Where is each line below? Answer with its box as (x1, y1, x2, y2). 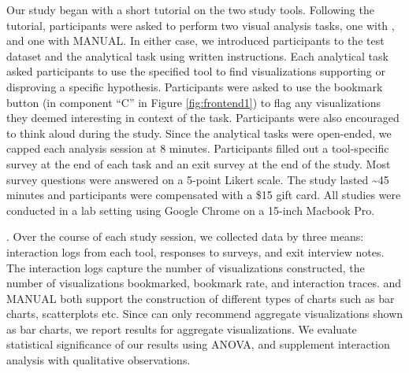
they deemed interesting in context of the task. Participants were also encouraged (6, 109, 400, 126)
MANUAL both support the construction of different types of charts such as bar (6, 290, 395, 306)
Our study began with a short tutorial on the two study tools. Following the (6, 2, 374, 17)
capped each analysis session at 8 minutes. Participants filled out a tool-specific (6, 140, 389, 157)
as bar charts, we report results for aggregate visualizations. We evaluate (6, 320, 357, 337)
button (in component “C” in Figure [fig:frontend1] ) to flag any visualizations (6, 94, 381, 110)
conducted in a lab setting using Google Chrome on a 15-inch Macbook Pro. (6, 201, 375, 218)
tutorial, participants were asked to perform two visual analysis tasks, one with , (6, 17, 395, 33)
